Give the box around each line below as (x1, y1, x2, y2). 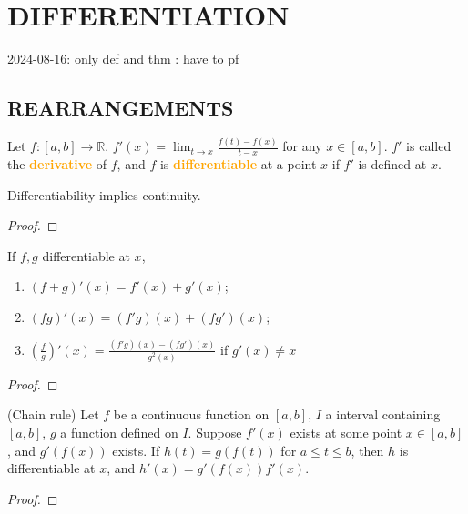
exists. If (112, 440, 160, 459)
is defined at (358, 155, 427, 174)
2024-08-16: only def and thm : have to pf (7, 49, 239, 68)
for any (282, 136, 322, 156)
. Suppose (188, 423, 242, 442)
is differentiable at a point (159, 155, 317, 174)
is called (406, 136, 452, 156)
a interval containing (325, 405, 441, 424)
